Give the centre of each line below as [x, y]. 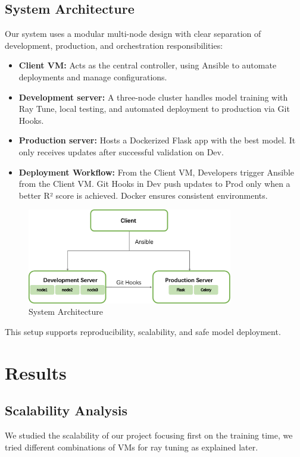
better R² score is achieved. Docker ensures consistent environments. [143, 195]
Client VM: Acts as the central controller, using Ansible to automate [148, 65]
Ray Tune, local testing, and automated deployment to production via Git [154, 109]
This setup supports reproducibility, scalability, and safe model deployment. [143, 331]
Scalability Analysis [66, 410]
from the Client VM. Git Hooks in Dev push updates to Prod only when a [154, 184]
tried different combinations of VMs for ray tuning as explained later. [132, 447]
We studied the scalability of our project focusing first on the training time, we [149, 435]
